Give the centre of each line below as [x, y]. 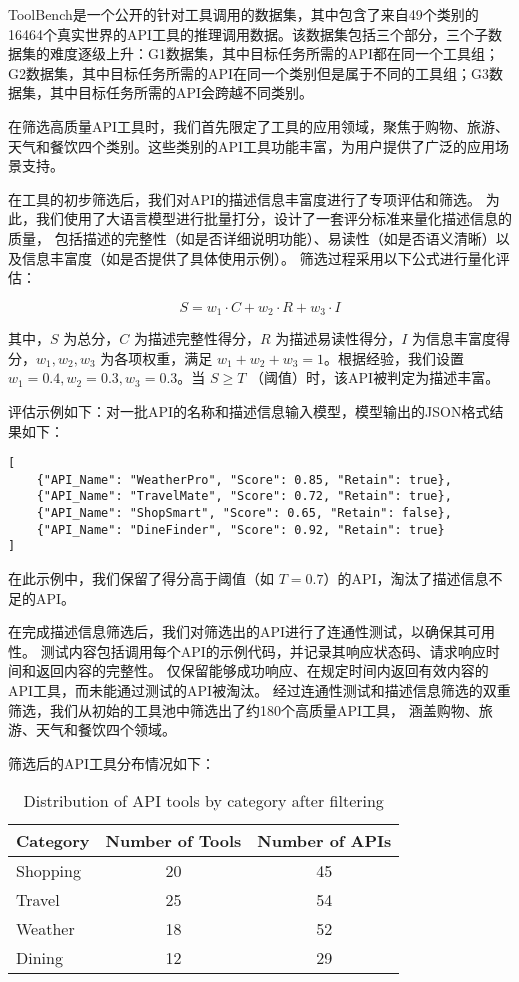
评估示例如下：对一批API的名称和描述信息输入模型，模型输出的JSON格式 [249, 410]
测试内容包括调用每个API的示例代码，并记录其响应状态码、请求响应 [263, 650]
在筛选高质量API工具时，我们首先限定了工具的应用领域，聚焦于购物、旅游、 [259, 125]
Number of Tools [173, 841]
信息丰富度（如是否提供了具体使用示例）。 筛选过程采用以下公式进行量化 [258, 257]
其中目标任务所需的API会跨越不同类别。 [181, 92]
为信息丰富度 [454, 338]
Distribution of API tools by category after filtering [203, 801]
